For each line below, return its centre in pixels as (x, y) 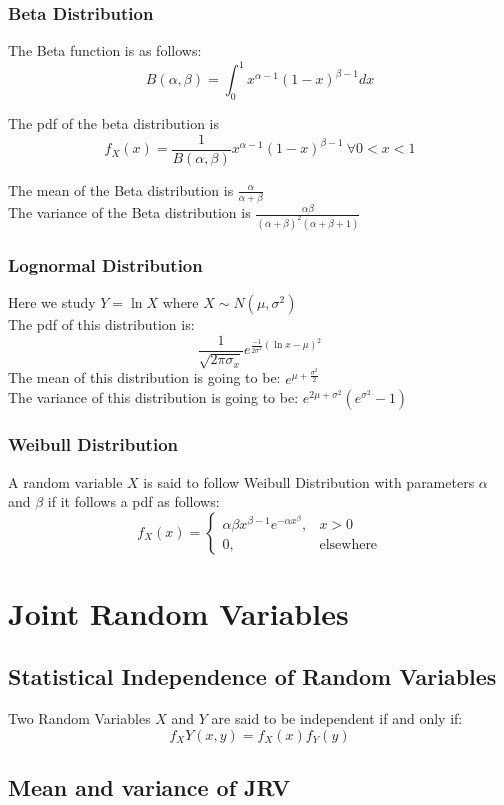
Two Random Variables (79, 718)
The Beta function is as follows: (105, 50)
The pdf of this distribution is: (101, 324)
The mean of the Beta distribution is (121, 189)
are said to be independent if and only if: (337, 718)
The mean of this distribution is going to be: (144, 377)
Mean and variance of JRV (149, 787)
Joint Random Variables (178, 612)
